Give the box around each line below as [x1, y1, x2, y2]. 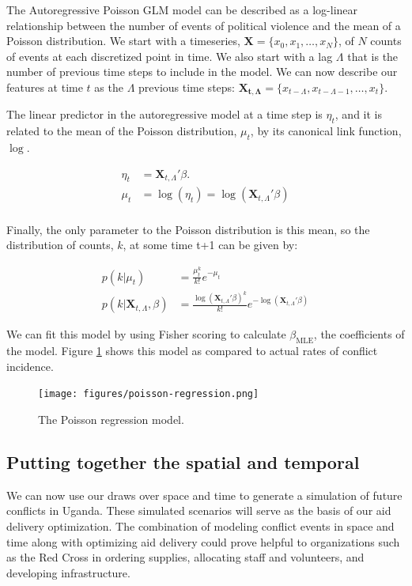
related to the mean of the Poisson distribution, [6, 123, 237, 139]
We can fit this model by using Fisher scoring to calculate [6, 326, 286, 342]
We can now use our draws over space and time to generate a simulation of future [6, 486, 403, 503]
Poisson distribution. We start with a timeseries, [6, 32, 240, 49]
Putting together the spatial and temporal [6, 450, 360, 474]
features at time [6, 78, 83, 95]
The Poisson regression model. [38, 411, 184, 428]
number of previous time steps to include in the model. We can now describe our [6, 63, 398, 80]
